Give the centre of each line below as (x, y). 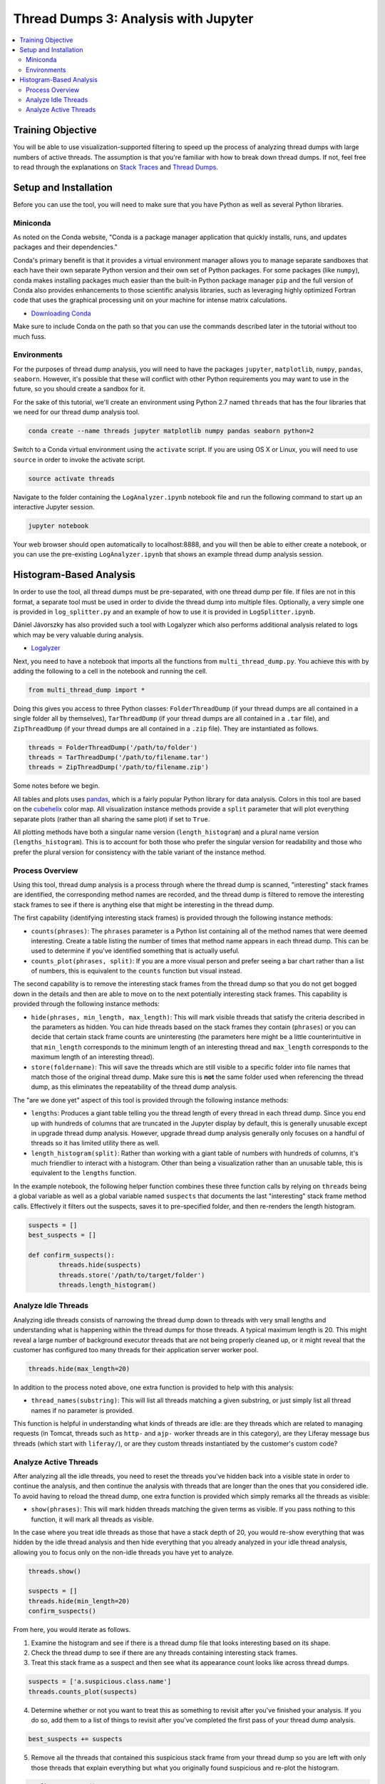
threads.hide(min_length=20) (79, 1601)
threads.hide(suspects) (100, 1265)
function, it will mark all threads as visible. (92, 1519)
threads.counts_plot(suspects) (83, 1692)
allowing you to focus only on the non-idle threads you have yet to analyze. (124, 1552)
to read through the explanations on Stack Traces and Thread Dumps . (116, 167)
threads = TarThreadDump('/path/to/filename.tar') (119, 757)
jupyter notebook (58, 526)
